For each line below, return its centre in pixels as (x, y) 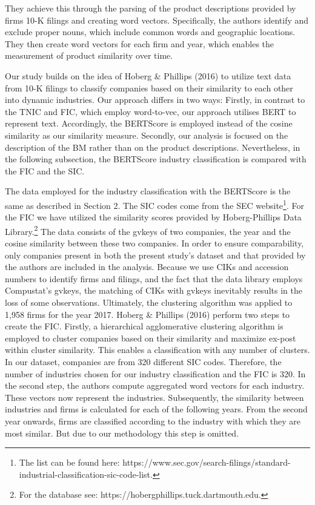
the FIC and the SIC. (45, 170)
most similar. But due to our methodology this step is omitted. (122, 433)
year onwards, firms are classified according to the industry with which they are (153, 421)
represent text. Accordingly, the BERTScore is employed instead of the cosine (149, 123)
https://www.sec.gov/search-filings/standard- (207, 462)
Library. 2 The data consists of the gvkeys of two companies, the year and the (148, 230)
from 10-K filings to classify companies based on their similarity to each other (149, 87)
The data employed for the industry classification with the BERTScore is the (148, 191)
